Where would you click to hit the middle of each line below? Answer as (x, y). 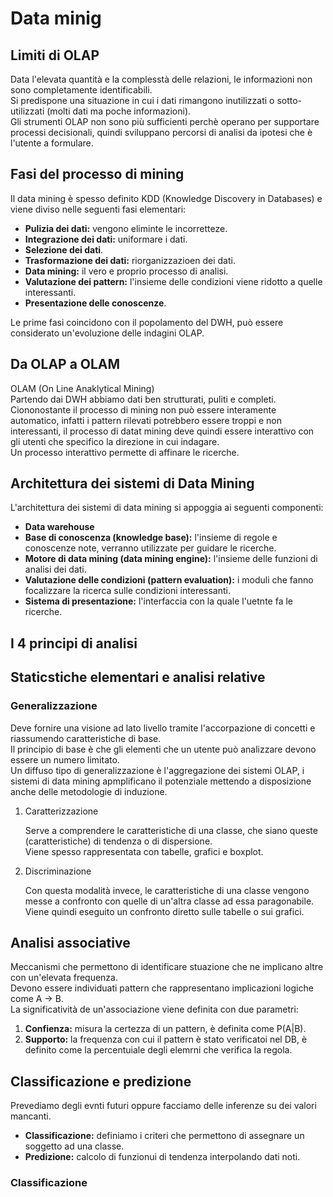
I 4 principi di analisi (74, 643)
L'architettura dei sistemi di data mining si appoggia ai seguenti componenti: (167, 508)
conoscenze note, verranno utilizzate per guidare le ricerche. (150, 548)
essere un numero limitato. (65, 759)
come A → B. (37, 999)
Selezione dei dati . (64, 249)
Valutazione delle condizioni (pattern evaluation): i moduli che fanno (169, 580)
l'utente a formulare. (52, 143)
